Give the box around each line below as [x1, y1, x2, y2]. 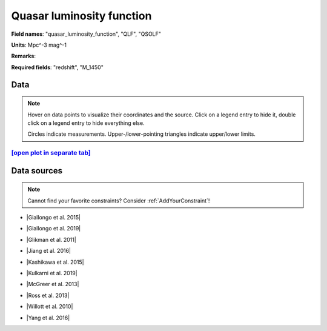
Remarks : [11, 52, 36, 60]
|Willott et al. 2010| [26, 303, 73, 310]
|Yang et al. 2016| [26, 314, 70, 321]
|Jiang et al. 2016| [26, 247, 71, 255]
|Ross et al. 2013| [26, 292, 70, 299]
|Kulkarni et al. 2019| [26, 270, 78, 276]
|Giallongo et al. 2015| [26, 214, 81, 221]
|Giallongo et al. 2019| [26, 225, 81, 232]
